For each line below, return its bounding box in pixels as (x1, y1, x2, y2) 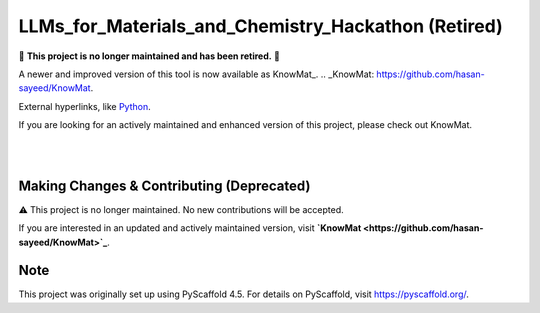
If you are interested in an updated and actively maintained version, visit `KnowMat (18, 222, 362, 234)
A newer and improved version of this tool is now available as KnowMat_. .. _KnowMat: (18, 68, 375, 80)
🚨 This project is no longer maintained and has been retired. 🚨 (18, 50, 280, 62)
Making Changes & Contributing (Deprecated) (18, 177, 311, 194)
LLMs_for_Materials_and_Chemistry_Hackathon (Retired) (18, 15, 504, 37)
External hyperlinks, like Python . (18, 100, 151, 112)
